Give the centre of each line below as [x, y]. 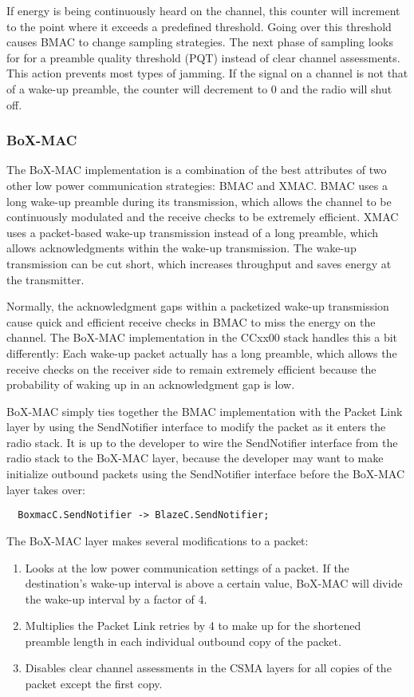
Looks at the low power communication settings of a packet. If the [187, 567]
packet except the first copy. [94, 684]
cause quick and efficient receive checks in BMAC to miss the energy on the [191, 321]
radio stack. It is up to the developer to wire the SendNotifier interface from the [202, 442]
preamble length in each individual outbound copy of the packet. [183, 641]
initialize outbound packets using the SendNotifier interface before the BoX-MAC [206, 474]
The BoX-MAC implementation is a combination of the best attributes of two [197, 170]
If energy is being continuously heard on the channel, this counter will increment [203, 10]
